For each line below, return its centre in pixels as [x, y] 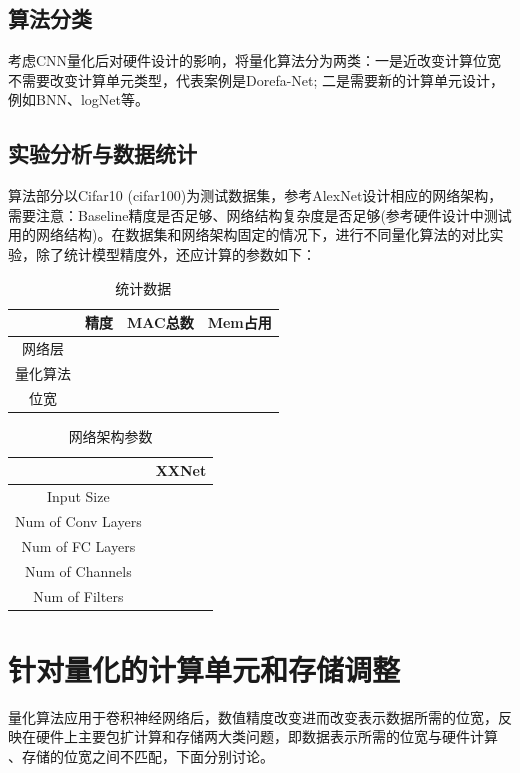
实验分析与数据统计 [102, 153]
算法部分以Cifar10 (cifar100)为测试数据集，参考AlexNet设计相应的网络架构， [255, 195]
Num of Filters [78, 595]
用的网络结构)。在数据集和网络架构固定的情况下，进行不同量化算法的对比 [249, 234]
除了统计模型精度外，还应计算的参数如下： [175, 253]
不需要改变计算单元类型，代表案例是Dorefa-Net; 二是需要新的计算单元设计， [256, 79]
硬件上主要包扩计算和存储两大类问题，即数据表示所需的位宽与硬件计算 [266, 736]
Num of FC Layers [78, 545]
